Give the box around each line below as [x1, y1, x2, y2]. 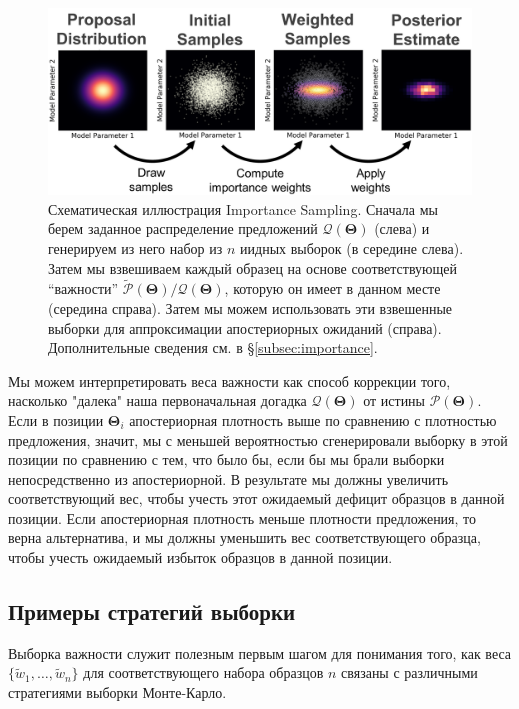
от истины [363, 390, 426, 411]
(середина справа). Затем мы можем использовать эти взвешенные [48, 297, 453, 318]
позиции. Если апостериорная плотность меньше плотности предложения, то [8, 507, 477, 528]
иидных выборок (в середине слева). [240, 237, 464, 258]
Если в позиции [8, 409, 104, 430]
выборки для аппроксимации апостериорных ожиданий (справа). [48, 317, 442, 338]
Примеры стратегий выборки [8, 596, 296, 627]
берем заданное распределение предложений [48, 218, 318, 239]
